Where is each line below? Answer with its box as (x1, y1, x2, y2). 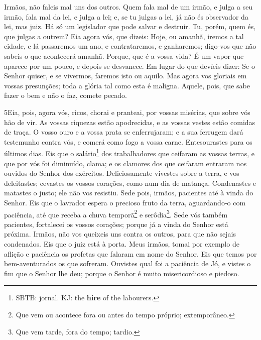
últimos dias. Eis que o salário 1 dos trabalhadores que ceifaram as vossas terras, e (4, 147, 255, 158)
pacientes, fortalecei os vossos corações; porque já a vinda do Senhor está (4, 218, 228, 229)
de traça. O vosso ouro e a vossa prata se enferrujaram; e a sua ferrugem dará (4, 127, 243, 137)
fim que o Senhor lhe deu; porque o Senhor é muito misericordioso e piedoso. (4, 268, 239, 278)
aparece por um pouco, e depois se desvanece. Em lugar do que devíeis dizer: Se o (4, 60, 255, 71)
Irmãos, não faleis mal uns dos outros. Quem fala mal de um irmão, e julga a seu (4, 2, 253, 12)
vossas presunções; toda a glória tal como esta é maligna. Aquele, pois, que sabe (4, 80, 250, 90)
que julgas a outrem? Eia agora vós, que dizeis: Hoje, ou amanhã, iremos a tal (4, 31, 244, 41)
